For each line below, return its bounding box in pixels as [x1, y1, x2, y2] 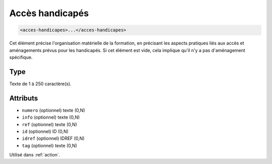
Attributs [9, 94, 38, 102]
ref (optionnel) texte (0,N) [22, 121, 78, 127]
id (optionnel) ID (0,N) [22, 128, 69, 134]
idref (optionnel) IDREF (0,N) [22, 135, 85, 141]
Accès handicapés [9, 8, 89, 19]
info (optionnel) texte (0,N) [22, 114, 80, 121]
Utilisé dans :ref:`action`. [9, 152, 60, 158]
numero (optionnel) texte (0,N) [22, 107, 85, 113]
